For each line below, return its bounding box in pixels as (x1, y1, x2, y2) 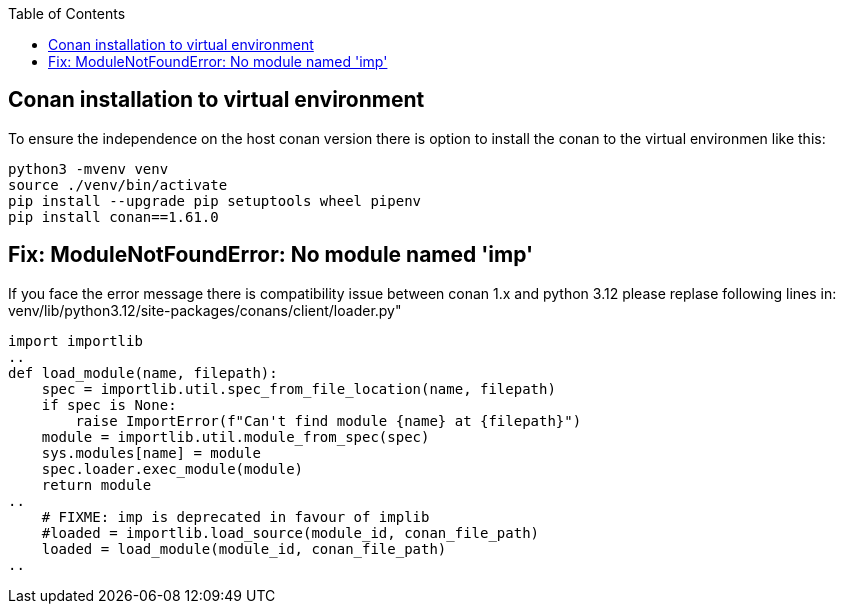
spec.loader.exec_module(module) (41, 460, 304, 477)
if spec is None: (41, 396, 177, 413)
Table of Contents (8, 5, 126, 22)
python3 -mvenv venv (8, 160, 169, 177)
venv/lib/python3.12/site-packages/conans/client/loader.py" (8, 301, 402, 319)
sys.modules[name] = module (41, 444, 261, 461)
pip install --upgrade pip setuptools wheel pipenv (8, 192, 422, 209)
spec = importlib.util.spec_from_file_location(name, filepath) (41, 380, 556, 397)
